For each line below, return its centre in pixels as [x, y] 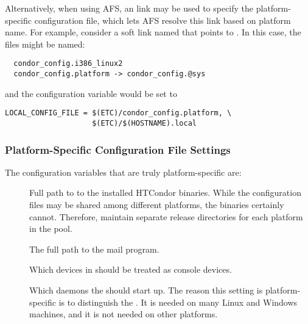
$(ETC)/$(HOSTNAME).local [144, 123]
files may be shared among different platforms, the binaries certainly [157, 204]
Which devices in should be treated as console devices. [131, 269]
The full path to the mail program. [94, 249]
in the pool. [51, 229]
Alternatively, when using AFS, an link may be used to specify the [129, 8]
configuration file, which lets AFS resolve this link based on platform [163, 20]
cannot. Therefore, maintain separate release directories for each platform [166, 216]
